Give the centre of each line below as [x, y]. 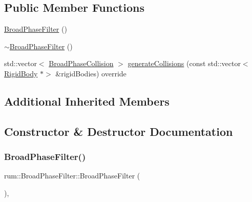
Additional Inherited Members [87, 101]
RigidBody [21, 73]
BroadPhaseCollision [81, 63]
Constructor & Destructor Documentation [119, 131]
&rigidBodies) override [91, 73]
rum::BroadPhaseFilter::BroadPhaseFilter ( [72, 176]
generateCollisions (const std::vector [184, 63]
